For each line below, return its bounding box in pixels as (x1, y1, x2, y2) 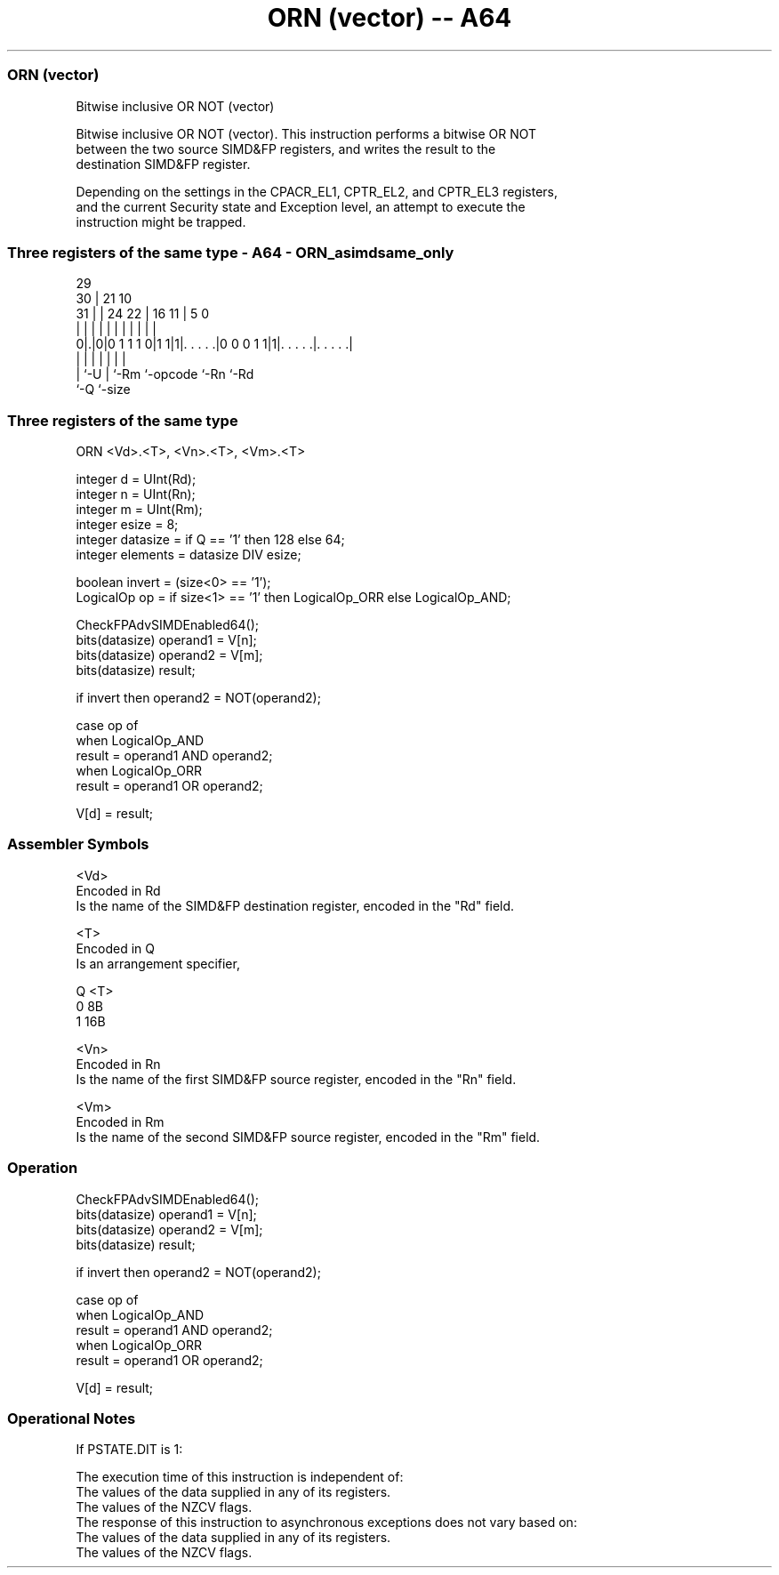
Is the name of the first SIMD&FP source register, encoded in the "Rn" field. (76, 1071, 517, 1087)
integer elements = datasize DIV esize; (76, 547, 301, 562)
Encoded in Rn (76, 1056, 161, 1072)
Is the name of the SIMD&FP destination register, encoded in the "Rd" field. (76, 897, 515, 913)
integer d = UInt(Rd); (76, 471, 197, 486)
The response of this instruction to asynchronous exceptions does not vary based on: (76, 1515, 577, 1531)
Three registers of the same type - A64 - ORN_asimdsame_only (7, 243, 454, 261)
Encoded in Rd (76, 882, 161, 898)
